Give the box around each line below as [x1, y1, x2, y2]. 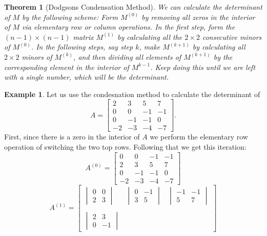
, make [139, 41, 160, 52]
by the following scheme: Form [22, 11, 118, 22]
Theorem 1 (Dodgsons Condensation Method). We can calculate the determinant [4, 2, 262, 12]
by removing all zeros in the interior [141, 11, 255, 22]
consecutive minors [202, 31, 262, 42]
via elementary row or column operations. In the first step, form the [22, 21, 235, 32]
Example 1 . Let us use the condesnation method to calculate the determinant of [4, 88, 260, 99]
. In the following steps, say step [31, 41, 133, 52]
